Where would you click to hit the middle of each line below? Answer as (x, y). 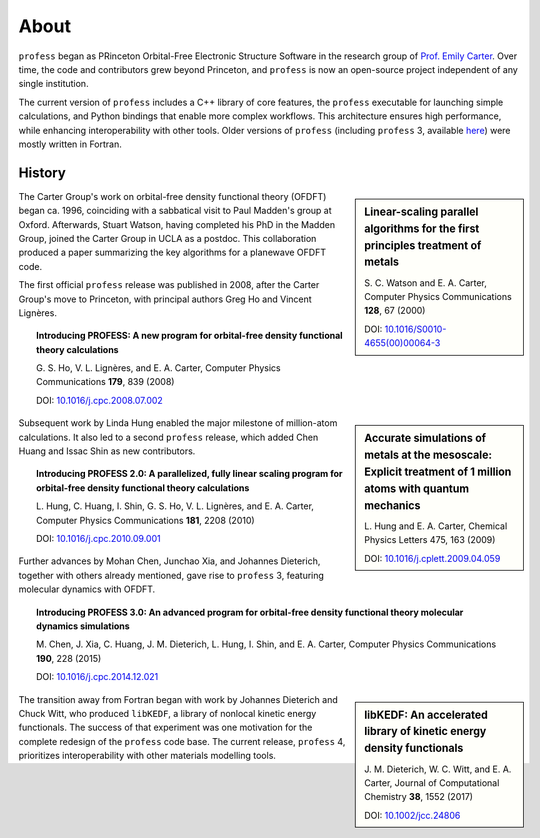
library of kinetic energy (425, 732)
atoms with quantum (417, 488)
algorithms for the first (422, 228)
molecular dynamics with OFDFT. (87, 589)
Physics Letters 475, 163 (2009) (430, 540)
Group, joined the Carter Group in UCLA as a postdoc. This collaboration (167, 238)
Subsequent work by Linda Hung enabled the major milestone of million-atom (178, 423)
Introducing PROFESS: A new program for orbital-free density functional (190, 336)
